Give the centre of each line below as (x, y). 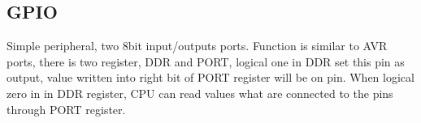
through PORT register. (66, 109)
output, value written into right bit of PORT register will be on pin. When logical (210, 77)
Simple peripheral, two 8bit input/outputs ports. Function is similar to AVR (197, 46)
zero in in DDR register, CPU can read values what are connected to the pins (200, 93)
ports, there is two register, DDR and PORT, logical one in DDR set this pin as (206, 61)
